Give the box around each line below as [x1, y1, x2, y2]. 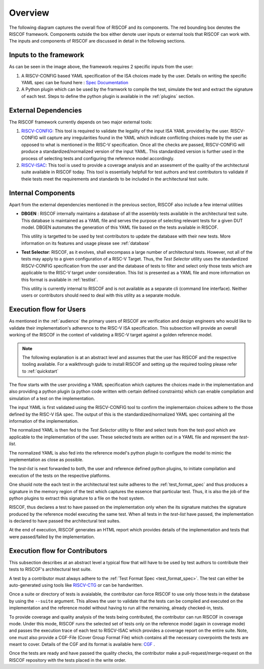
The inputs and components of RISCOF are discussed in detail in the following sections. [9, 38, 186, 44]
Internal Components [9, 189, 75, 197]
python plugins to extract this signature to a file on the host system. [9, 495, 145, 501]
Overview [9, 7, 49, 18]
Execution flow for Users [9, 305, 86, 313]
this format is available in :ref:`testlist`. [21, 277, 98, 283]
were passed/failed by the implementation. [9, 534, 95, 540]
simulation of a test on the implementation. [9, 395, 95, 401]
